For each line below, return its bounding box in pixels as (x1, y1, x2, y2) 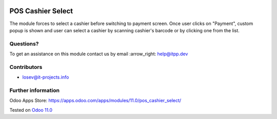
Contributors (9, 63, 43, 70)
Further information (9, 87, 60, 94)
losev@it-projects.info (22, 74, 69, 80)
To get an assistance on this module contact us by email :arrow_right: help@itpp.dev (9, 51, 188, 57)
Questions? (9, 40, 39, 47)
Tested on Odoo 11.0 (9, 107, 53, 113)
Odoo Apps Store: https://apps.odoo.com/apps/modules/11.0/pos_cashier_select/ (9, 98, 182, 104)
